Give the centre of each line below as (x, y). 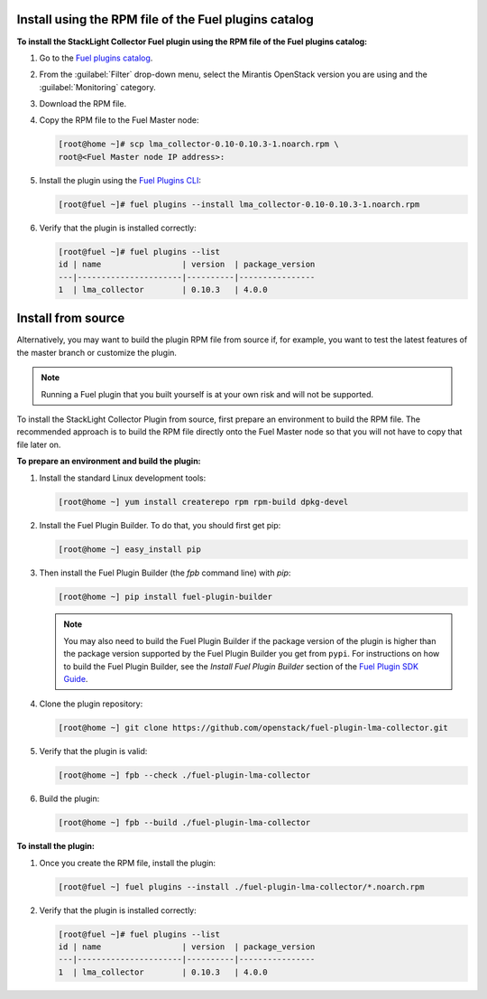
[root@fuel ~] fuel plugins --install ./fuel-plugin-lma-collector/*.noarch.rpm (241, 887)
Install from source (71, 318)
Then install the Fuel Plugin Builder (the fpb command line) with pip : (165, 573)
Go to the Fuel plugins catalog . (96, 58)
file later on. (39, 444)
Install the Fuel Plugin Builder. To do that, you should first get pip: (160, 525)
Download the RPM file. (83, 104)
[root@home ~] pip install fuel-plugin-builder (165, 597)
